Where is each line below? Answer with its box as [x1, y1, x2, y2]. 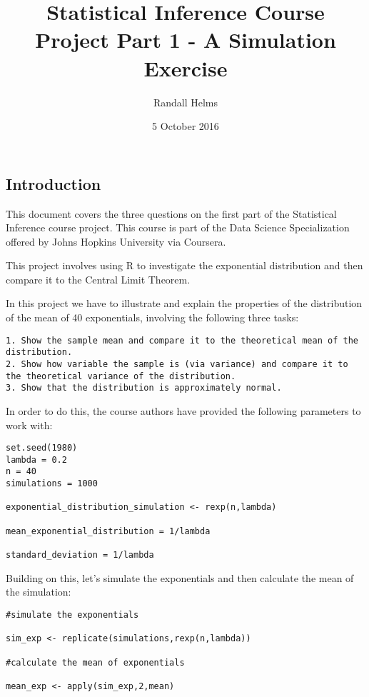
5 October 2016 [152, 119, 219, 134]
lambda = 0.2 [6, 454, 67, 465]
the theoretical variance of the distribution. [6, 371, 236, 381]
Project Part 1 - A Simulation [35, 25, 336, 54]
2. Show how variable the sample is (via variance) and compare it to [6, 358, 348, 369]
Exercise [143, 53, 228, 82]
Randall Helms [153, 94, 218, 109]
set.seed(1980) [6, 443, 78, 453]
